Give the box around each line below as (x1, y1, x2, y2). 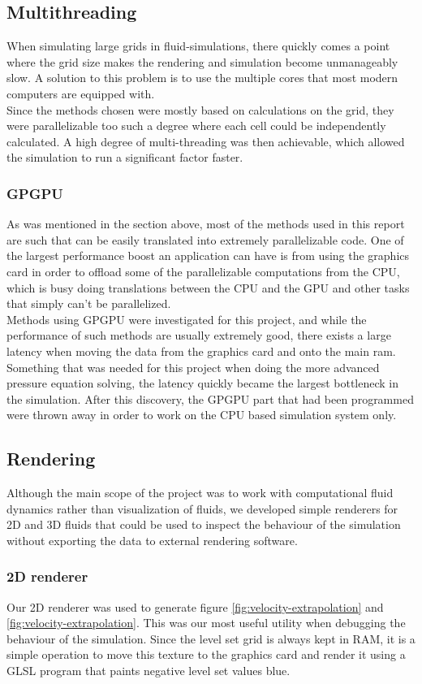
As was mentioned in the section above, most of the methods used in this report (6, 215, 405, 232)
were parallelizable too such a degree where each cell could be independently (6, 117, 386, 134)
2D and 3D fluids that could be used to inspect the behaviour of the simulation (6, 516, 401, 533)
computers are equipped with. (6, 84, 155, 102)
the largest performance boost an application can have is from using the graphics (6, 247, 410, 264)
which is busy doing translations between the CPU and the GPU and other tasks (6, 279, 410, 296)
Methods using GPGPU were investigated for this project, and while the (6, 310, 367, 327)
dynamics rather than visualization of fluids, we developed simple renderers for (6, 500, 398, 517)
